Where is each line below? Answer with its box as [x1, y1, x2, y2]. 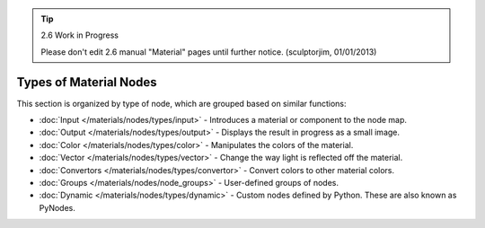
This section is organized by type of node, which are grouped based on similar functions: [16, 98, 347, 109]
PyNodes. [39, 202, 75, 213]
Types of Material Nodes [16, 75, 157, 90]
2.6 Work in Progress [40, 30, 119, 40]
